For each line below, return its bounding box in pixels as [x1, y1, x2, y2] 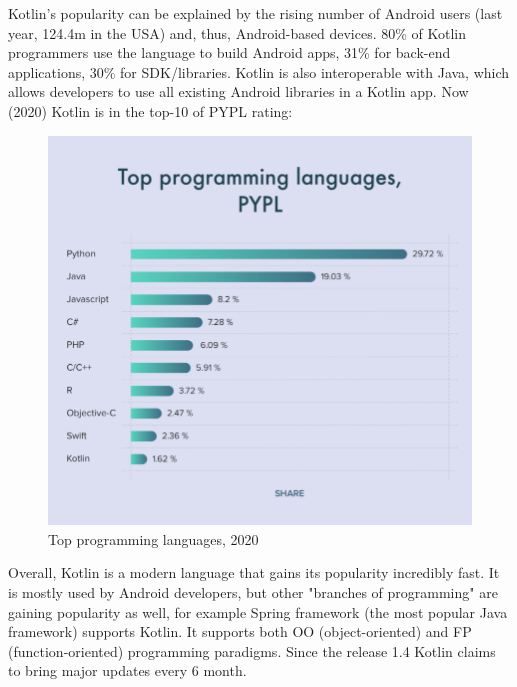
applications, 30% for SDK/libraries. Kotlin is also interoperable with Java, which [8, 61, 510, 82]
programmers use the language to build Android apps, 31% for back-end [8, 42, 451, 63]
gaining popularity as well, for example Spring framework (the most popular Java [8, 601, 508, 622]
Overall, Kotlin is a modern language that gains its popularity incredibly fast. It [8, 562, 500, 583]
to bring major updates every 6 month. [8, 660, 247, 681]
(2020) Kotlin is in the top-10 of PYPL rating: [8, 100, 293, 121]
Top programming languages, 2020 [48, 528, 259, 549]
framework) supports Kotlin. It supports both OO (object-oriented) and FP [8, 621, 472, 642]
